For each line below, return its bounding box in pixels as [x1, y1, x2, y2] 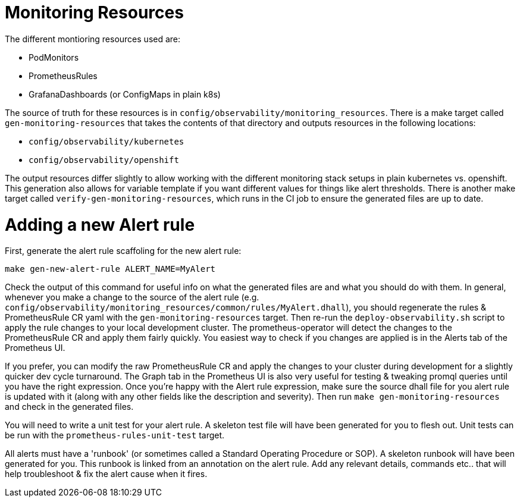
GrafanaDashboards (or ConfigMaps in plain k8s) [29, 89, 221, 99]
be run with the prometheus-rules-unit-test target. [5, 430, 225, 441]
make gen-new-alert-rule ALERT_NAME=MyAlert [5, 264, 216, 274]
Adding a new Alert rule [5, 214, 195, 235]
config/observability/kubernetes [29, 136, 184, 146]
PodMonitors [29, 52, 79, 62]
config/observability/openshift [29, 155, 179, 165]
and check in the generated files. [5, 401, 134, 412]
